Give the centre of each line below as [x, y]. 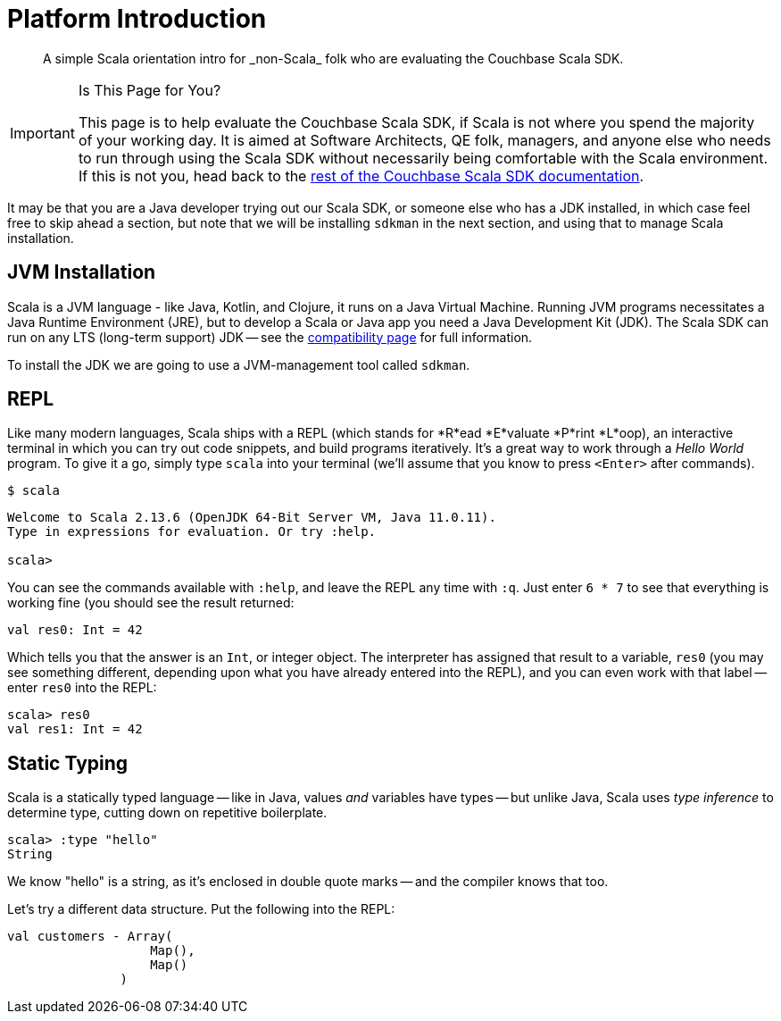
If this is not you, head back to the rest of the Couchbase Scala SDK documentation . [361, 176]
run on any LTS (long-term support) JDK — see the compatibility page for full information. [270, 337]
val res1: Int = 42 [75, 729]
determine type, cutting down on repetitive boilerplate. [167, 813]
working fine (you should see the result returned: [151, 603]
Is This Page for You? [150, 90]
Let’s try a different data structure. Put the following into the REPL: [201, 909]
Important [42, 133]
